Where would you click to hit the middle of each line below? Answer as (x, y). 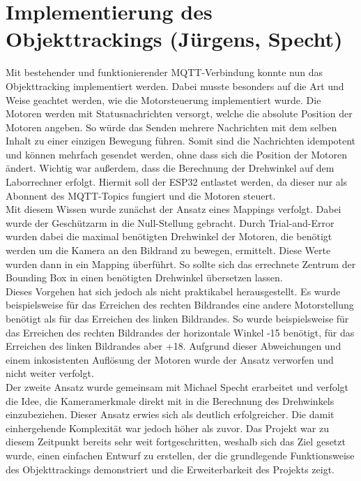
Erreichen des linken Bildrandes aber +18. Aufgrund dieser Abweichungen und (174, 346)
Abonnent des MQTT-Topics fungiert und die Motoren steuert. (141, 195)
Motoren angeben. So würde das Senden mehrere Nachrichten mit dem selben (171, 127)
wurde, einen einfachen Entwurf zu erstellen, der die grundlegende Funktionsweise (180, 455)
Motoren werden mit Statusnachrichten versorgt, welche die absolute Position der (179, 113)
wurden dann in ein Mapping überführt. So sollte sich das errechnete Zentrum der (181, 264)
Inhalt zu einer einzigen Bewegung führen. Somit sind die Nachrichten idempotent (181, 141)
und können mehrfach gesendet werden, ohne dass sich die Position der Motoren (176, 154)
